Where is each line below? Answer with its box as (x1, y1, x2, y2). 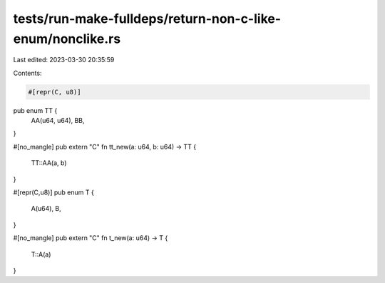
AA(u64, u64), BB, (31, 116, 85, 125)
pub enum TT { (13, 106, 58, 114)
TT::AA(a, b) (31, 159, 67, 167)
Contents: (13, 69, 42, 77)
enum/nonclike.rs (13, 31, 121, 46)
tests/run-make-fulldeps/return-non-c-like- (13, 11, 282, 26)
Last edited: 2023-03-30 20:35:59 (13, 56, 115, 64)
